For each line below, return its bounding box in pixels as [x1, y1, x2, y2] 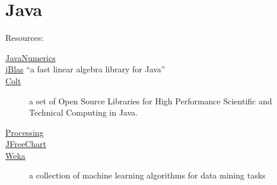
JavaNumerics [5, 51, 56, 63]
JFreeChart [5, 138, 46, 150]
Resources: [5, 31, 44, 44]
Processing [5, 126, 44, 138]
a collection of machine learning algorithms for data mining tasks [29, 169, 266, 181]
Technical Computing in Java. [29, 106, 138, 119]
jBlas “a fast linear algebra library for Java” [5, 63, 165, 75]
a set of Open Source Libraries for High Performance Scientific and [29, 94, 272, 107]
